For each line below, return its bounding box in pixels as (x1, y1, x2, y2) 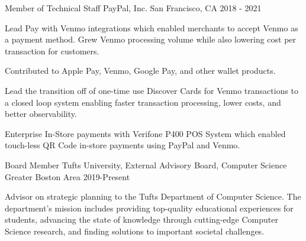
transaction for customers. (5, 44, 99, 57)
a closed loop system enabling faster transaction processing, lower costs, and (5, 96, 281, 108)
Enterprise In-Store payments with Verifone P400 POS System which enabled (5, 127, 286, 139)
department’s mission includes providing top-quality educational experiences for (5, 201, 294, 214)
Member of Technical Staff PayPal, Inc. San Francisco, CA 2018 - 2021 (5, 2, 262, 14)
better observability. (5, 108, 77, 120)
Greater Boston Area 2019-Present (5, 170, 130, 183)
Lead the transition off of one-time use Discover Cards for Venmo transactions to (5, 84, 299, 96)
